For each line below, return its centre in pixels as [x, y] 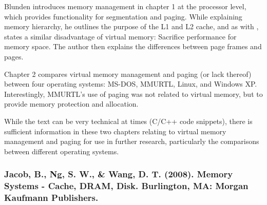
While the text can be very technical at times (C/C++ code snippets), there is [128, 121]
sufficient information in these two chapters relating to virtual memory [115, 131]
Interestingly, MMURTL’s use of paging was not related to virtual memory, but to [133, 94]
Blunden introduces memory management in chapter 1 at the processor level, [125, 6]
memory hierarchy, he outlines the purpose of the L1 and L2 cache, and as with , [131, 26]
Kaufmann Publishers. [51, 198]
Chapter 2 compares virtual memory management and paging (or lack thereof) [128, 74]
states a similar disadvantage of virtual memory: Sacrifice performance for [120, 36]
